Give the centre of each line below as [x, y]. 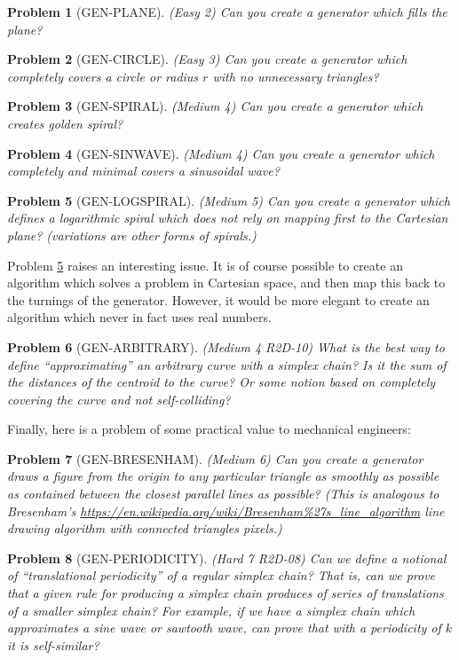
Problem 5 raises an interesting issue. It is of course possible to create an [205, 265]
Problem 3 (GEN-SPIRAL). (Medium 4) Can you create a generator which [215, 106]
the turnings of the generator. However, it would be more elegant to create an [218, 299]
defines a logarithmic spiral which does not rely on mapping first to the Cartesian [228, 218]
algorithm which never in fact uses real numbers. [139, 317]
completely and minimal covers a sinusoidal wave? [143, 171]
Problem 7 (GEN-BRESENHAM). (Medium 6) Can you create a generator [215, 458]
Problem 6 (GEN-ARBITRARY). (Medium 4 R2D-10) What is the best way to [226, 346]
